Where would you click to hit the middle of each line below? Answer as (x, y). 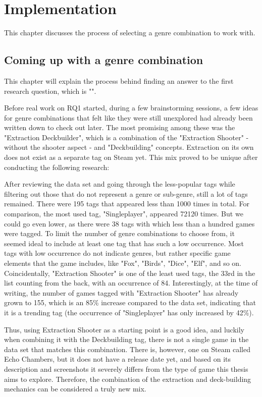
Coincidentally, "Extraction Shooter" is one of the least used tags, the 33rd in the (130, 273)
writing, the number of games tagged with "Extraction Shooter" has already (121, 292)
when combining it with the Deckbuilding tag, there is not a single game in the (126, 339)
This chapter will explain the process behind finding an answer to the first (119, 80)
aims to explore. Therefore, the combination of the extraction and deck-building (128, 379)
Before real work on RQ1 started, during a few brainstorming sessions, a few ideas (131, 108)
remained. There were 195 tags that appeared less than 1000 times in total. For (127, 204)
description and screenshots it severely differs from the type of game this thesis (126, 368)
